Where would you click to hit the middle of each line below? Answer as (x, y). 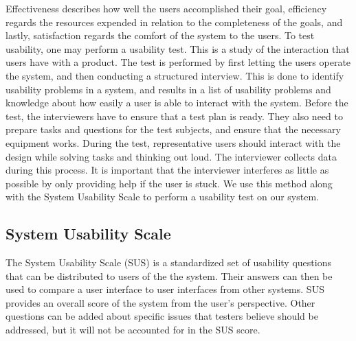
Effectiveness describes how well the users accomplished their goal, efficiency (166, 8)
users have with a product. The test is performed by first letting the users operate (178, 62)
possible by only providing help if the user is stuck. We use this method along (169, 183)
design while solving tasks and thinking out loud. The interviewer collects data (171, 156)
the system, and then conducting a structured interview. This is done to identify (175, 75)
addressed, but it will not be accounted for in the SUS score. (133, 330)
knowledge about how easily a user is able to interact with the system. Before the (177, 103)
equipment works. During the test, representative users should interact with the (173, 142)
